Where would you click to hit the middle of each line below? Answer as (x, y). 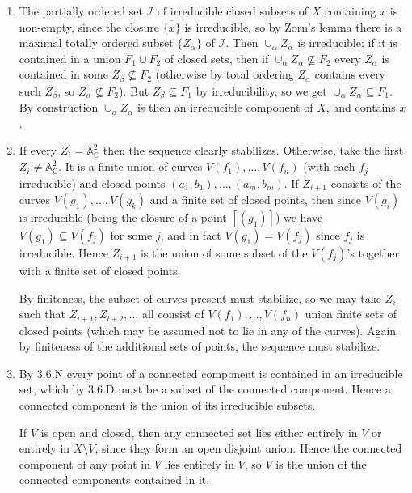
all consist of (173, 314)
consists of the (366, 183)
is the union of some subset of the (224, 252)
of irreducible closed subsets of (233, 11)
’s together (373, 252)
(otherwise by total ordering (225, 74)
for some (131, 234)
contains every (350, 74)
